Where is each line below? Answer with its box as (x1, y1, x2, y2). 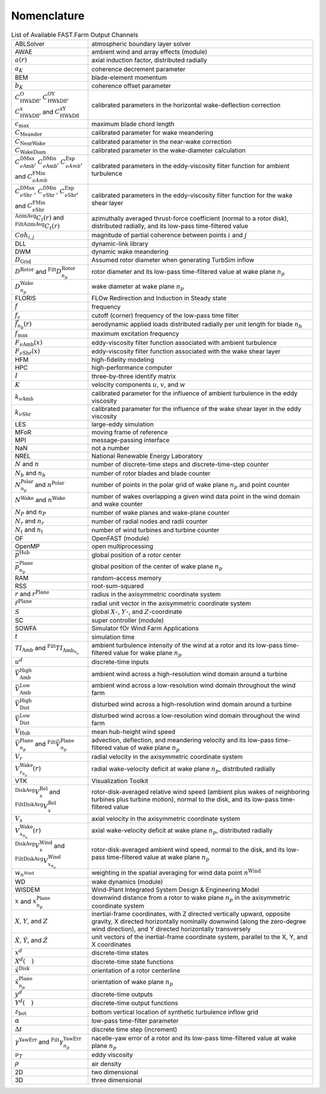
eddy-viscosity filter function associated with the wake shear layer (91, 348, 281, 356)
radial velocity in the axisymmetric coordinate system (91, 753, 243, 761)
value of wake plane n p (113, 743, 180, 753)
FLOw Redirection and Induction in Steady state (91, 294, 227, 302)
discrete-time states (91, 949, 149, 957)
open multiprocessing (91, 542, 153, 551)
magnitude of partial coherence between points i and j (91, 230, 247, 239)
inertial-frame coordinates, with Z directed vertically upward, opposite (91, 910, 291, 918)
